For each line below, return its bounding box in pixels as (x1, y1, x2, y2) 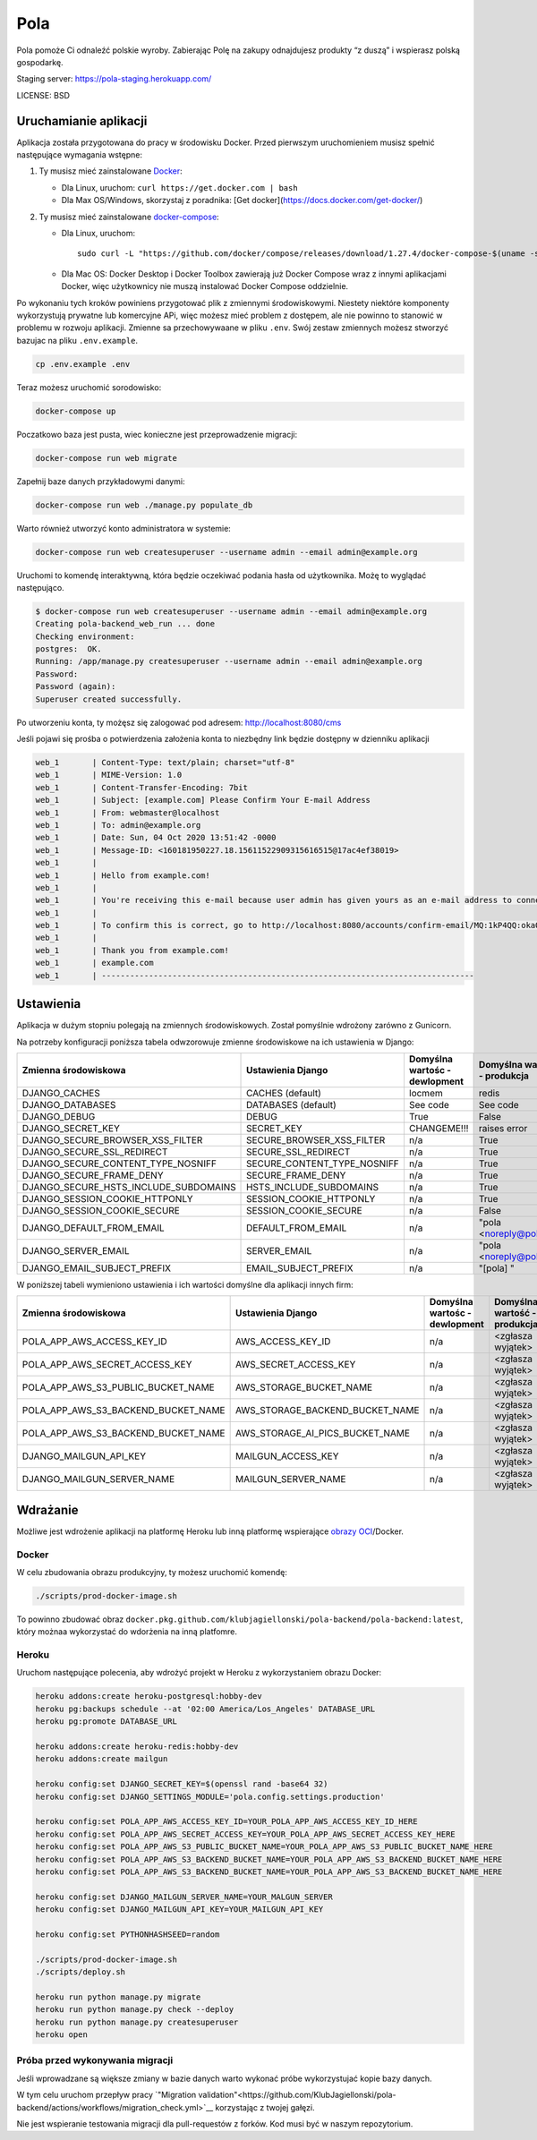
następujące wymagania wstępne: (16, 149, 143, 160)
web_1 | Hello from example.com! (35, 870, 210, 881)
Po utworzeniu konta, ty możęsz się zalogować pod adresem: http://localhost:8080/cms (16, 717, 342, 728)
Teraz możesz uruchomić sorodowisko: (16, 381, 162, 393)
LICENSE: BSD (16, 90, 71, 100)
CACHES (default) (246, 1087, 322, 1099)
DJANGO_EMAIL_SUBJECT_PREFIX (21, 1262, 172, 1275)
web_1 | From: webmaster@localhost (35, 807, 220, 818)
